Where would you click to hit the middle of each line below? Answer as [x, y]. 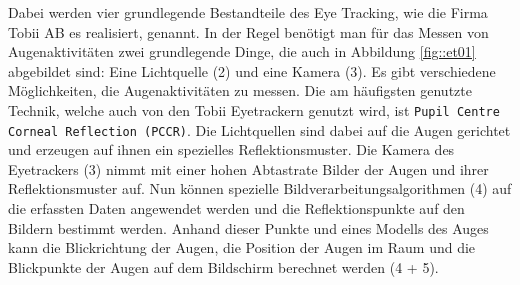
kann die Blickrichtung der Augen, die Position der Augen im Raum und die [242, 247]
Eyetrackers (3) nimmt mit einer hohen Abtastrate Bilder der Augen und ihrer [248, 168]
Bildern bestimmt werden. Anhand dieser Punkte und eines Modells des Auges [248, 227]
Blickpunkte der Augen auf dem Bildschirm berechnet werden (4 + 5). [223, 266]
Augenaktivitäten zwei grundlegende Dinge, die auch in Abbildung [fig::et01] [242, 51]
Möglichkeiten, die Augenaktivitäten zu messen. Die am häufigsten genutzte [240, 90]
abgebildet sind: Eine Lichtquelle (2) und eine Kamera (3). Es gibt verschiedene [252, 70]
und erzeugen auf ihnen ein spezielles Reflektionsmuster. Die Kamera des [231, 149]
